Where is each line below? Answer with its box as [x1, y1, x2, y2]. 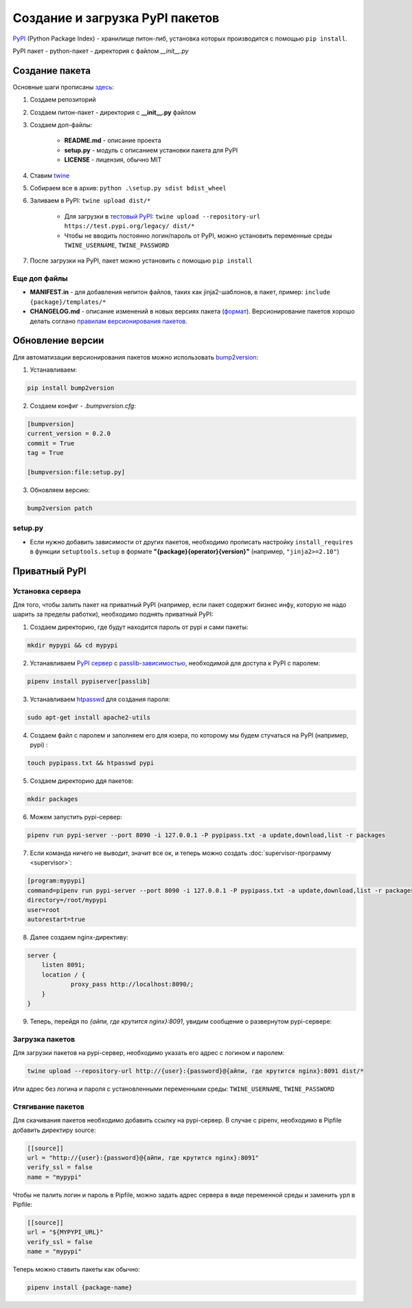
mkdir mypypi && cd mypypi [27, 641, 118, 649]
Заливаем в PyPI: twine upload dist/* [30, 197, 151, 205]
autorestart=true [27, 916, 86, 923]
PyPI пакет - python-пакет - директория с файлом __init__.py [12, 47, 189, 55]
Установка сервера [12, 586, 82, 596]
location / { [41, 971, 86, 979]
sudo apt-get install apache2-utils [27, 713, 151, 721]
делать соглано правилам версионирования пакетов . [30, 317, 188, 325]
